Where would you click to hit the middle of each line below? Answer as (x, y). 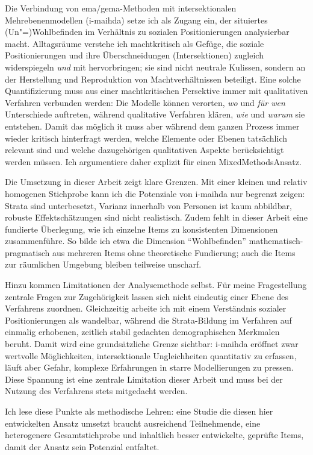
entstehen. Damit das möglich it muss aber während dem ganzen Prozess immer (152, 126)
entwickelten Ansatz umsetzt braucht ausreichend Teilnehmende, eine (133, 423)
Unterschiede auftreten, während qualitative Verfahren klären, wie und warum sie (155, 114)
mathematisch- (276, 241)
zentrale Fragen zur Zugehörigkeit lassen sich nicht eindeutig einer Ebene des (147, 296)
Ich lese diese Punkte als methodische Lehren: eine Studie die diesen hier (139, 411)
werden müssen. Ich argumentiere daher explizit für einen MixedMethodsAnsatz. (153, 161)
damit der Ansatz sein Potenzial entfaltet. (82, 446)
